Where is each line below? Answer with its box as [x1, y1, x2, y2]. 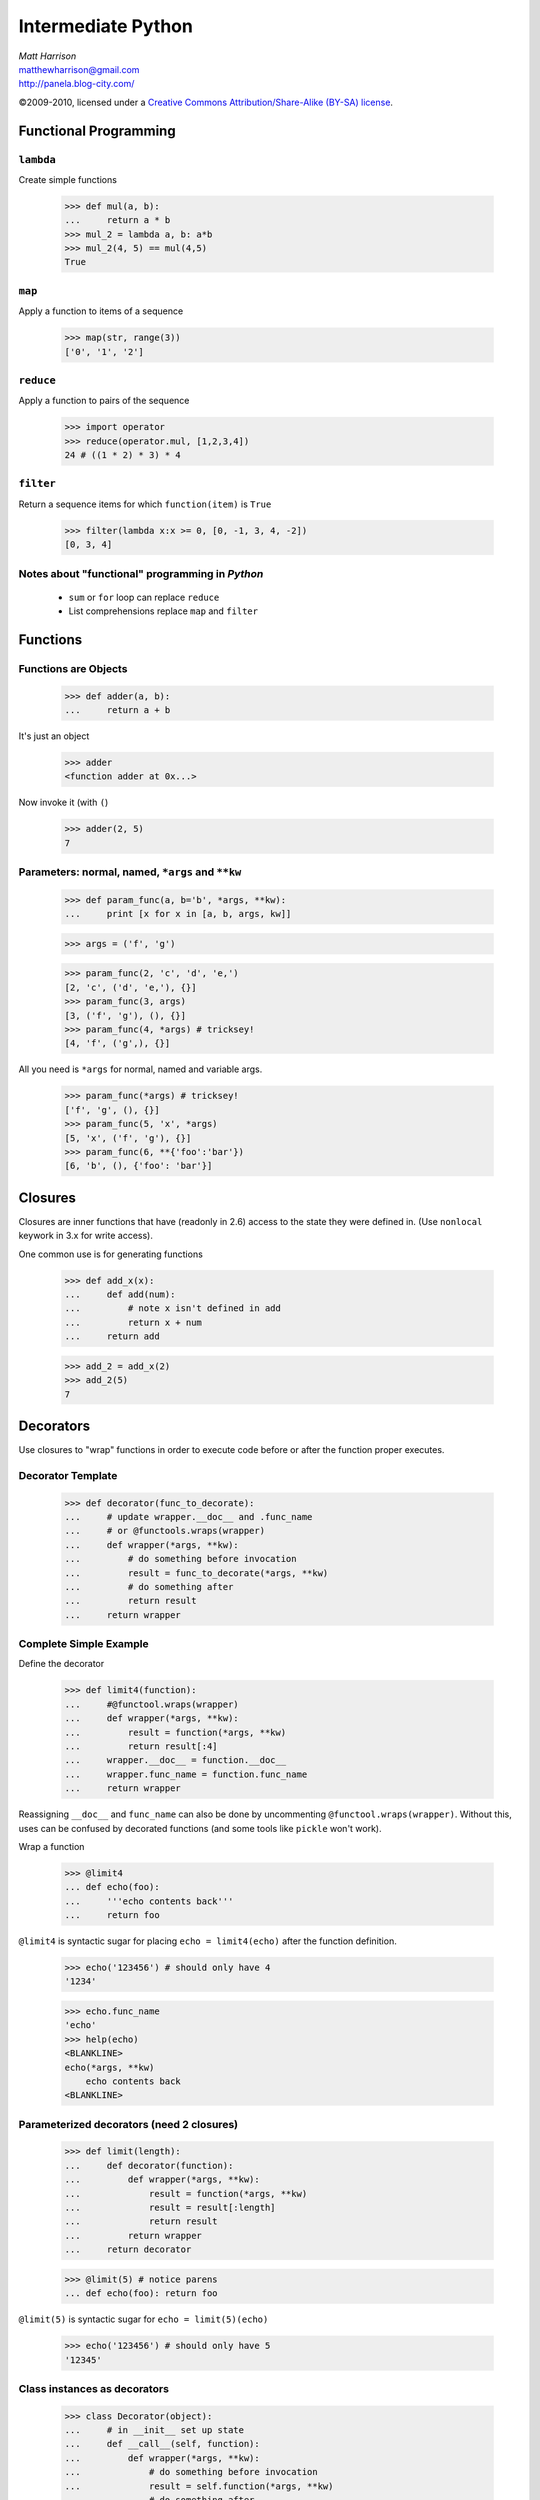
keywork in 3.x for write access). [18, 1230, 154, 1242]
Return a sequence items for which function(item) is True [18, 498, 272, 510]
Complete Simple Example [18, 1637, 149, 1651]
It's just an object [18, 730, 90, 742]
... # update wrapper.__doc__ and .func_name [64, 1511, 313, 1522]
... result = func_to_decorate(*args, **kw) [64, 1567, 329, 1579]
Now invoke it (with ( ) [18, 796, 109, 809]
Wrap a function [18, 1840, 85, 1852]
